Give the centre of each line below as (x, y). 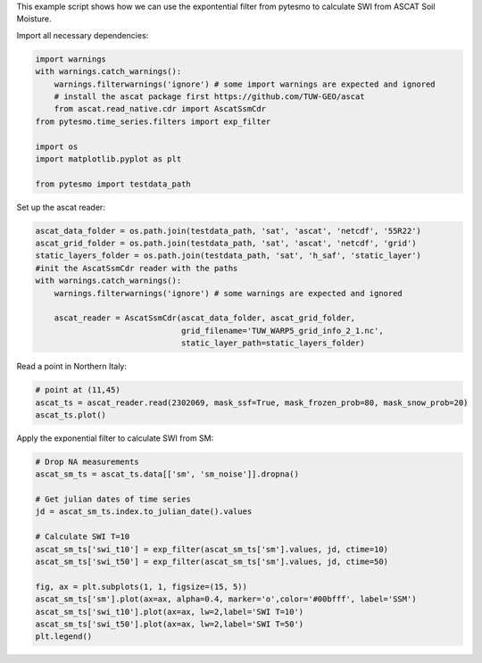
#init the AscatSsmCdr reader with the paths (137, 268)
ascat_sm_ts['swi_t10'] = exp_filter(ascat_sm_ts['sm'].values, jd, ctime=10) (212, 549)
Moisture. (34, 19)
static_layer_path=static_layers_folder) (273, 343)
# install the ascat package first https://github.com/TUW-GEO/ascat (209, 96)
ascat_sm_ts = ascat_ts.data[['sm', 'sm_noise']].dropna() (167, 474)
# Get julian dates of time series (113, 499)
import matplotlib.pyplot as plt (108, 159)
